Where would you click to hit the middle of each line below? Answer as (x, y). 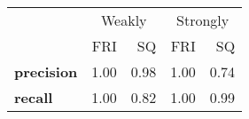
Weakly (124, 20)
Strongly (203, 20)
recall (34, 97)
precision (46, 71)
